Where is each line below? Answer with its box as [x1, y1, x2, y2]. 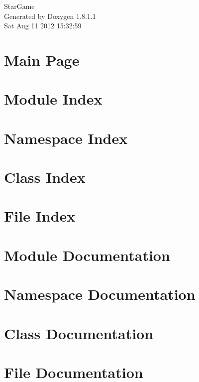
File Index [4, 206, 76, 226]
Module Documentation [4, 245, 170, 265]
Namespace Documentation [4, 284, 196, 304]
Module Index [4, 89, 102, 109]
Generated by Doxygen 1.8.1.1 [4, 10, 96, 21]
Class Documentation [4, 323, 154, 343]
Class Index [4, 167, 86, 187]
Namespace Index [4, 127, 128, 148]
